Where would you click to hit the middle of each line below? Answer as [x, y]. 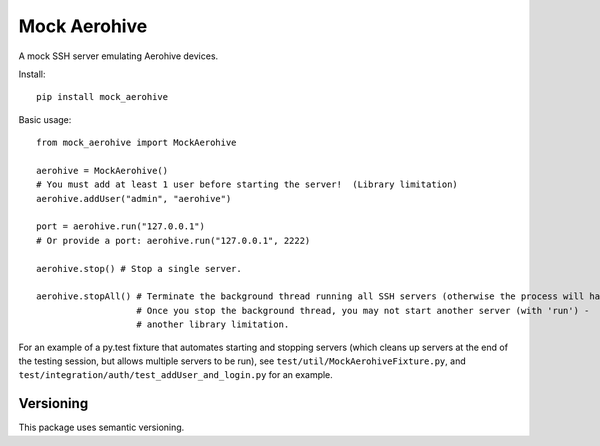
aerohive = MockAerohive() [102, 170]
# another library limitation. [213, 324]
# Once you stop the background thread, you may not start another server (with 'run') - [363, 310]
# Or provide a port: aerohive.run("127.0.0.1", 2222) [173, 240]
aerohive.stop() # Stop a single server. [139, 268]
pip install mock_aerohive [102, 97]
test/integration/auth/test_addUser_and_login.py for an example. [176, 375]
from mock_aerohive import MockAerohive [136, 143]
